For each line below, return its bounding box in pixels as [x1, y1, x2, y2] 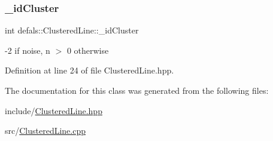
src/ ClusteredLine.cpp [5, 124, 86, 137]
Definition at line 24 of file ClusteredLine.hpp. [5, 64, 174, 76]
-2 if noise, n [5, 44, 50, 56]
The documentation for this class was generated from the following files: [5, 84, 269, 96]
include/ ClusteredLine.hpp [5, 104, 102, 117]
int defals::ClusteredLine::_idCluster [5, 24, 139, 36]
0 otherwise [66, 44, 109, 56]
